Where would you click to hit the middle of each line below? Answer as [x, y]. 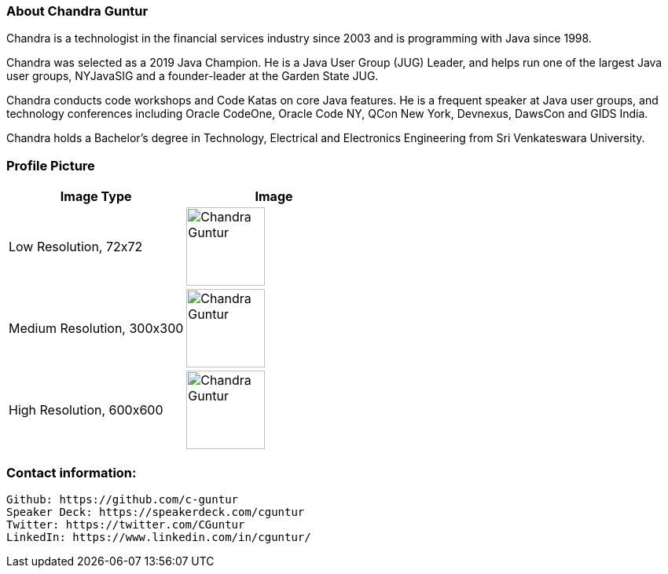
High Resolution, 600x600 [86, 410]
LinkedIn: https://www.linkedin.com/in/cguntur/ [159, 537]
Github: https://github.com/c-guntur [123, 499]
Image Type [96, 197]
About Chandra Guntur [77, 11]
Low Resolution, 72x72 [76, 247]
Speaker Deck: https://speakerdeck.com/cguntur [156, 512]
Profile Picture [51, 165]
